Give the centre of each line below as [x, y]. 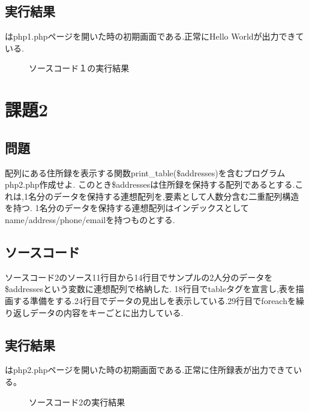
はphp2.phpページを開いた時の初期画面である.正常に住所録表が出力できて [149, 370]
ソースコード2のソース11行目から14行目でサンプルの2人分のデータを [139, 277]
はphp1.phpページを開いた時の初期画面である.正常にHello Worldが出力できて [154, 36]
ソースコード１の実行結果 [79, 68]
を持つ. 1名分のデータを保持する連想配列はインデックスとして [127, 208]
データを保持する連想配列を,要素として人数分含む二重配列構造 [176, 196]
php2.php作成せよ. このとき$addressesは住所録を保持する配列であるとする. [150, 184]
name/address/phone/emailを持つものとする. [90, 219]
